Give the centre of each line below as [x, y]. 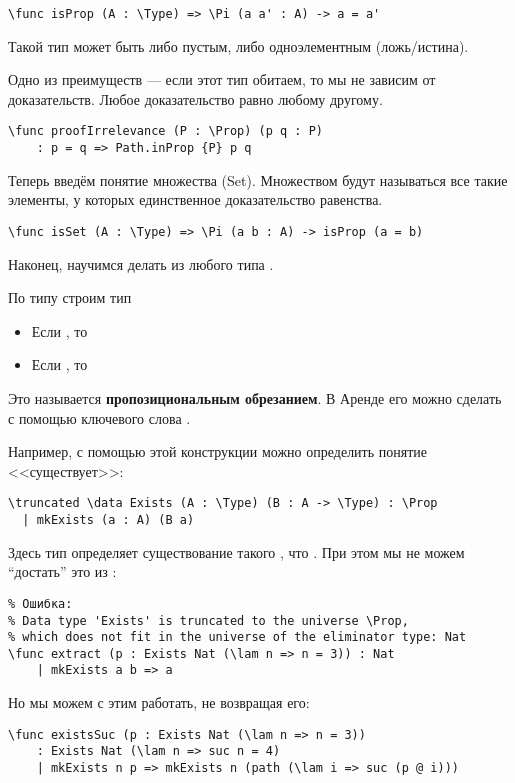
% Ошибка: [40, 603]
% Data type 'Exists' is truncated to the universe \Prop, [208, 620]
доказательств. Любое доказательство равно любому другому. [195, 98]
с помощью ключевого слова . [99, 417]
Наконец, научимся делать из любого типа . [141, 263]
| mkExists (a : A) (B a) [108, 520]
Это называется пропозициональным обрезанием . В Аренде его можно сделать [255, 397]
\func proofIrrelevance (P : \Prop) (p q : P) [165, 131]
